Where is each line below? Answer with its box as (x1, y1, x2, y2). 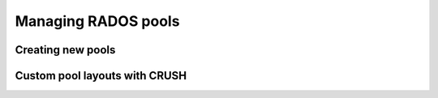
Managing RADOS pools (15, 12, 180, 30)
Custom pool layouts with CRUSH (15, 69, 187, 83)
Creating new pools (15, 43, 116, 57)
